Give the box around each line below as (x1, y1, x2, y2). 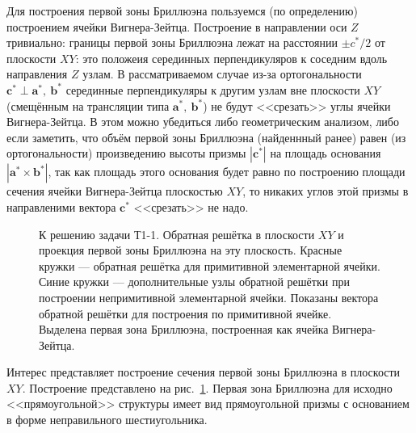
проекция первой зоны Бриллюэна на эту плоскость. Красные (39, 242, 342, 259)
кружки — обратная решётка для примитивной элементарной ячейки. (39, 257, 380, 274)
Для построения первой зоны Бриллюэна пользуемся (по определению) (6, 2, 358, 19)
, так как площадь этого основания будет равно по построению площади (48, 163, 405, 180)
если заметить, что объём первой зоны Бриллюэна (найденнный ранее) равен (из (6, 128, 406, 145)
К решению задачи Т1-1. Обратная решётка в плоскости (39, 225, 315, 242)
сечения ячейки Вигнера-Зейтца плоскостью (6, 183, 223, 200)
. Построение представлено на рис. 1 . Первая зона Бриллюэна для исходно (22, 379, 393, 396)
